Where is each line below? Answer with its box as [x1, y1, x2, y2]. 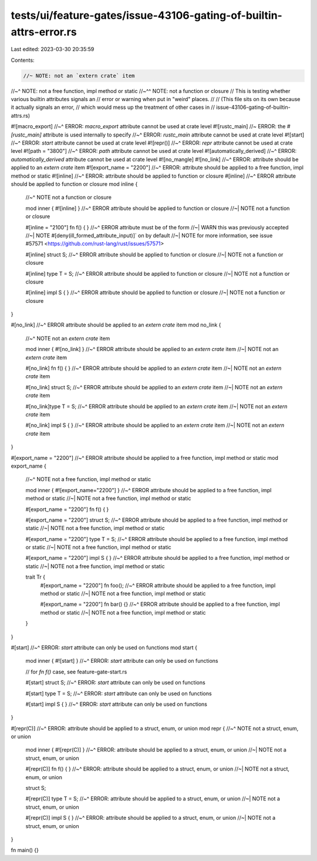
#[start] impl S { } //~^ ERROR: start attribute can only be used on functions [25, 700, 208, 708]
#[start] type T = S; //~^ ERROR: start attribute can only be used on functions [25, 690, 212, 697]
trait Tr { [25, 573, 46, 580]
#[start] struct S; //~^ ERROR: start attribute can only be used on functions [25, 679, 205, 686]
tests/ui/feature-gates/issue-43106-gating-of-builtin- [11, 9, 283, 22]
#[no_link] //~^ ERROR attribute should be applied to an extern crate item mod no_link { [11, 321, 221, 329]
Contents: [11, 56, 35, 64]
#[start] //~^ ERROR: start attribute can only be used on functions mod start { [11, 644, 198, 651]
